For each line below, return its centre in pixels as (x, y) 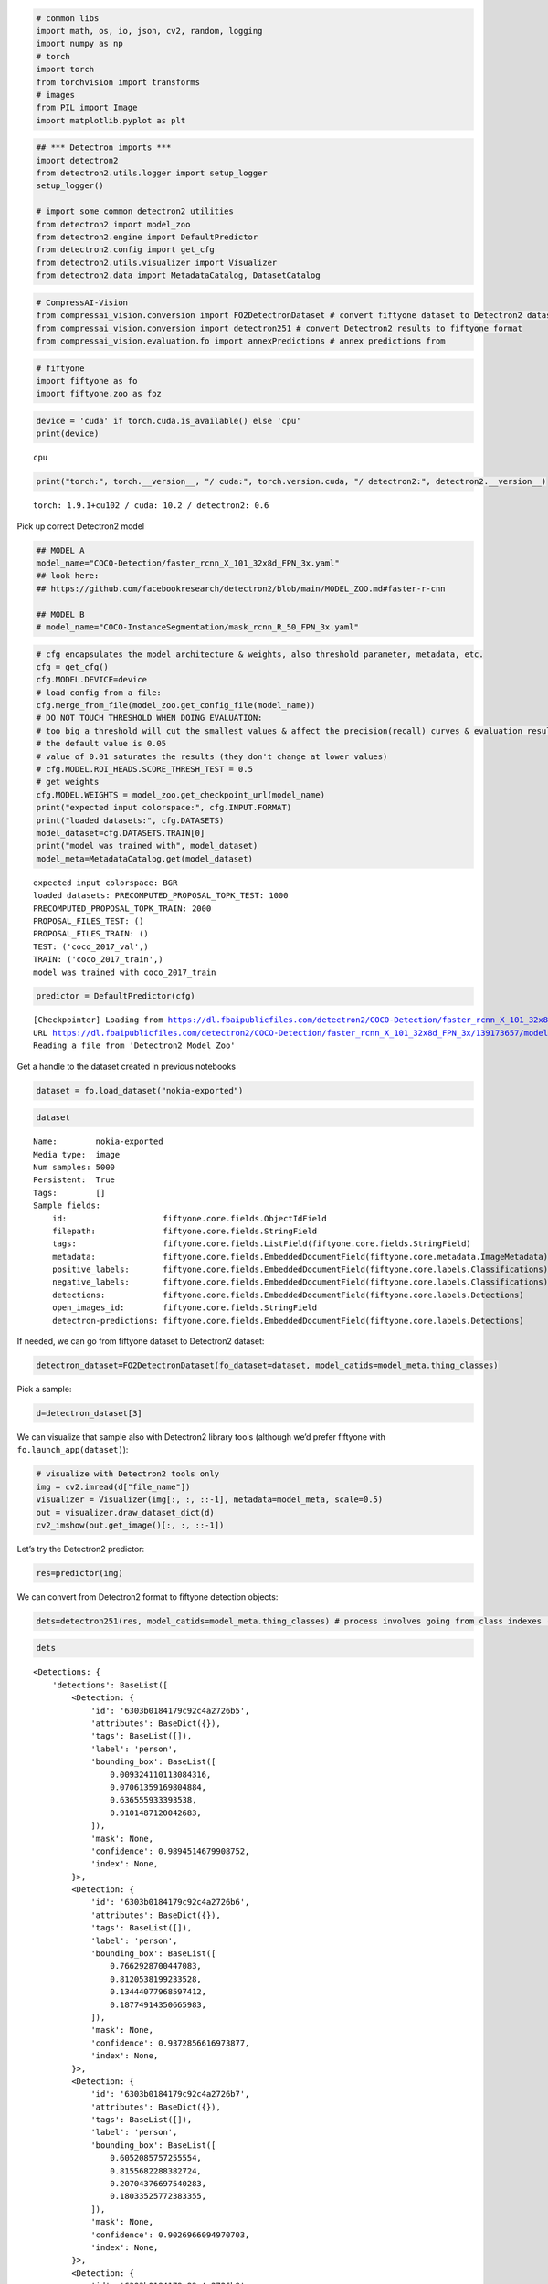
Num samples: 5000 (74, 1167)
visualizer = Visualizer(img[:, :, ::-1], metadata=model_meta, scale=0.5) (210, 1500)
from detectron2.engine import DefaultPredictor (147, 237)
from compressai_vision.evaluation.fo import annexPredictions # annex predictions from (241, 341)
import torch (65, 69)
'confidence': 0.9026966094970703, (170, 2235)
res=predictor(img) (79, 1573)
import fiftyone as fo (87, 381)
